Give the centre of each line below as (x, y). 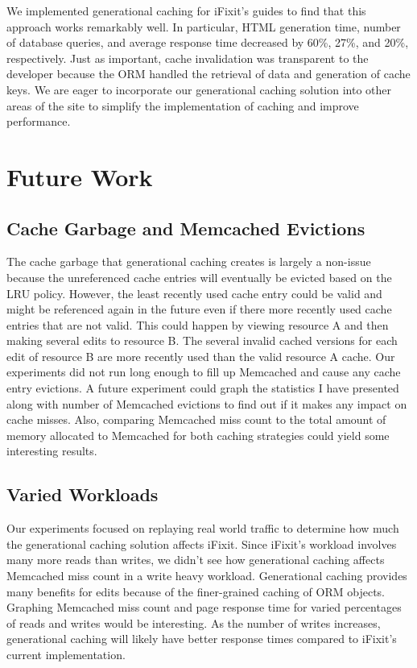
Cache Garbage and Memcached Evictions (186, 228)
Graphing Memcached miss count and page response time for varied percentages (204, 607)
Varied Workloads (83, 494)
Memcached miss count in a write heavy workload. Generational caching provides (207, 576)
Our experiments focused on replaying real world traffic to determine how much (203, 528)
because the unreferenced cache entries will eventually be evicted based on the (199, 277)
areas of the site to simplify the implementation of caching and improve (183, 105)
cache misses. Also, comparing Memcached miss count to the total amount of (196, 419)
